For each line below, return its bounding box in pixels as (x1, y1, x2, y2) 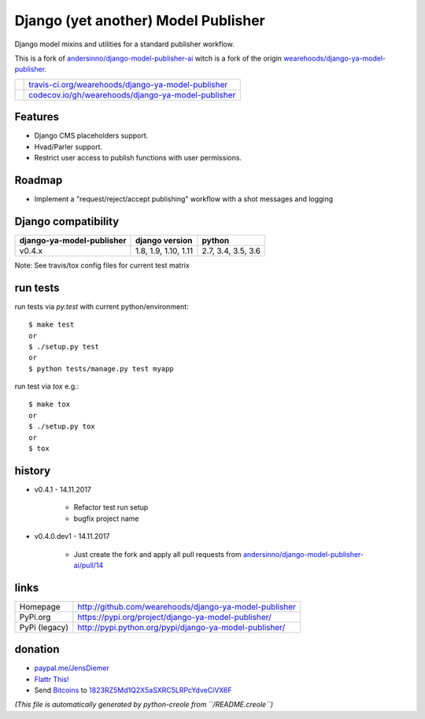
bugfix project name (73, 514, 139, 523)
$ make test (28, 320, 75, 330)
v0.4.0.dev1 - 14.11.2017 (34, 532, 110, 541)
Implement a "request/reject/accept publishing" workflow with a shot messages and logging (34, 194, 334, 204)
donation (14, 643, 60, 656)
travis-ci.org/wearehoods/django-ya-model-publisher (28, 79, 228, 90)
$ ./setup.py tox (28, 422, 95, 431)
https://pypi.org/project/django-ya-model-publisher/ (77, 611, 272, 622)
